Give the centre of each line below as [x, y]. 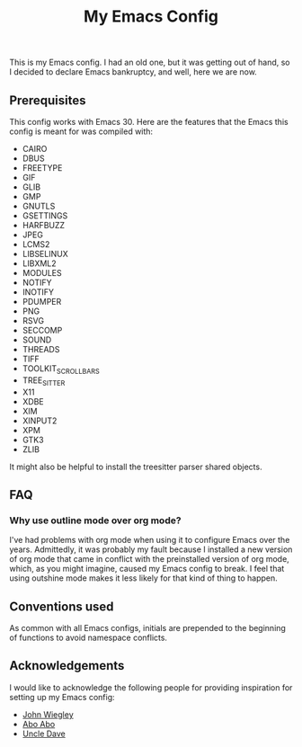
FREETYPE [42, 168]
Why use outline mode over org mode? [95, 520]
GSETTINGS [45, 216]
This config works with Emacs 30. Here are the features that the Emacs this [149, 122]
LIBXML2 [39, 263]
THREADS [41, 349]
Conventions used [62, 606]
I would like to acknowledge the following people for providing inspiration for [151, 687]
